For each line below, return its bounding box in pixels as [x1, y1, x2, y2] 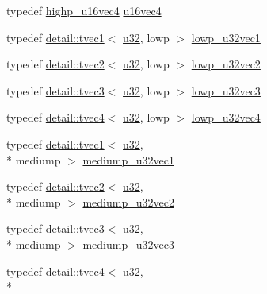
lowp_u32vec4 [191, 109, 261, 126]
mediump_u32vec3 [82, 235, 174, 252]
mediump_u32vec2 [82, 193, 174, 210]
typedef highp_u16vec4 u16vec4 [6, 2, 162, 18]
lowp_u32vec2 [191, 56, 261, 72]
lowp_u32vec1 [191, 29, 261, 45]
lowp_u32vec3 [191, 82, 261, 99]
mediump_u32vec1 [82, 151, 174, 168]
